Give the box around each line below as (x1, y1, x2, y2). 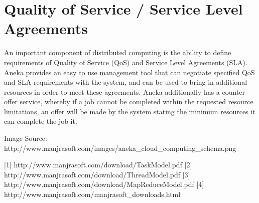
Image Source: (4, 133, 47, 143)
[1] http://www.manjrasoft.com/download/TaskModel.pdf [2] (4, 159, 192, 170)
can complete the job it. (4, 116, 77, 126)
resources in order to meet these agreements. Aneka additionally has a (4, 86, 220, 97)
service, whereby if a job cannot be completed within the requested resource (20, 96, 253, 107)
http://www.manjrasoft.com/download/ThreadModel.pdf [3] (4, 169, 190, 179)
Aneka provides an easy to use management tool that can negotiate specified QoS (4, 67, 255, 77)
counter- (222, 86, 247, 97)
